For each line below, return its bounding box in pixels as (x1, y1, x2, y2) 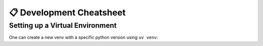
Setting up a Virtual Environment (9, 21, 117, 30)
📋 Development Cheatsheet (9, 7, 126, 18)
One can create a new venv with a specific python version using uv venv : (9, 34, 158, 40)
